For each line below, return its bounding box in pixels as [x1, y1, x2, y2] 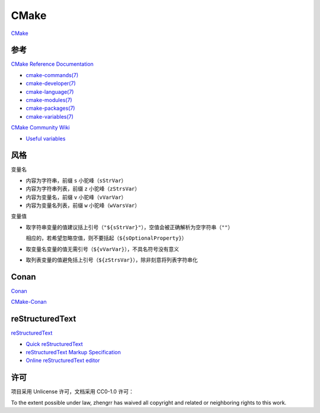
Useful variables [25, 135, 66, 142]
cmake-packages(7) [25, 104, 75, 112]
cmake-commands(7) [25, 71, 79, 78]
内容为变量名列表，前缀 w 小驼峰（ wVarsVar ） [25, 202, 140, 209]
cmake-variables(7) [25, 113, 74, 120]
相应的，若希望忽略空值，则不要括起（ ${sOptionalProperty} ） [25, 234, 187, 242]
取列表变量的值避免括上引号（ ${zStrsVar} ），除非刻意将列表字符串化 [25, 256, 198, 263]
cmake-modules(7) [25, 97, 72, 104]
